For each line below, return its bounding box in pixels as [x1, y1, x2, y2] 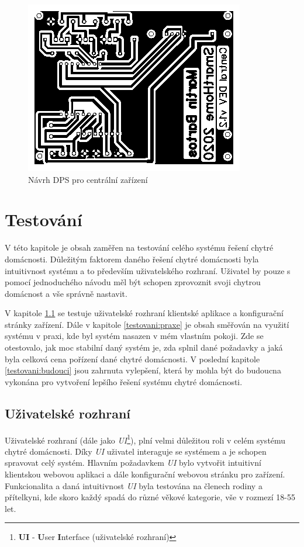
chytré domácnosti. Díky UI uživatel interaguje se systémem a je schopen [5, 445, 267, 457]
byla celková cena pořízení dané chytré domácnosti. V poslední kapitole [5, 352, 260, 365]
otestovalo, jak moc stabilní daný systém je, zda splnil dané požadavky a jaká [5, 341, 283, 354]
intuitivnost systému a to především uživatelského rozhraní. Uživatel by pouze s [5, 264, 291, 276]
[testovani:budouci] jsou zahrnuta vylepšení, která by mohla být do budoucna [5, 364, 281, 376]
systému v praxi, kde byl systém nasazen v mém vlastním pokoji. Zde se [5, 330, 264, 342]
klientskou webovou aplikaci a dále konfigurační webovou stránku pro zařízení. [5, 468, 285, 480]
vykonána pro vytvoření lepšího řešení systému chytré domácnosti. [5, 375, 243, 387]
